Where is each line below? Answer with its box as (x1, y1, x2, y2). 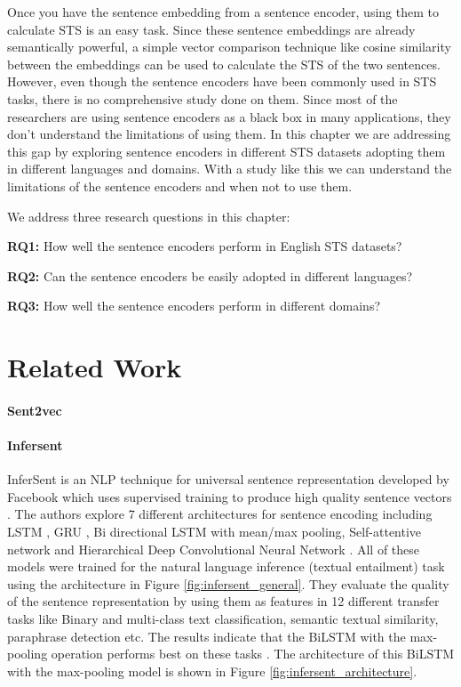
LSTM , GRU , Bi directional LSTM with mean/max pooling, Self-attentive (7, 522, 422, 541)
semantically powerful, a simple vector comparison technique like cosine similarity (7, 37, 451, 56)
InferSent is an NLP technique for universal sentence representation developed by (7, 470, 449, 489)
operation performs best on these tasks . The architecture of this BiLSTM (51, 644, 455, 663)
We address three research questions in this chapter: (7, 206, 290, 225)
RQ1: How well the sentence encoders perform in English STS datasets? (7, 237, 402, 255)
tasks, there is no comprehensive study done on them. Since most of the (7, 89, 398, 108)
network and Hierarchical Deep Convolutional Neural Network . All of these (7, 539, 420, 558)
